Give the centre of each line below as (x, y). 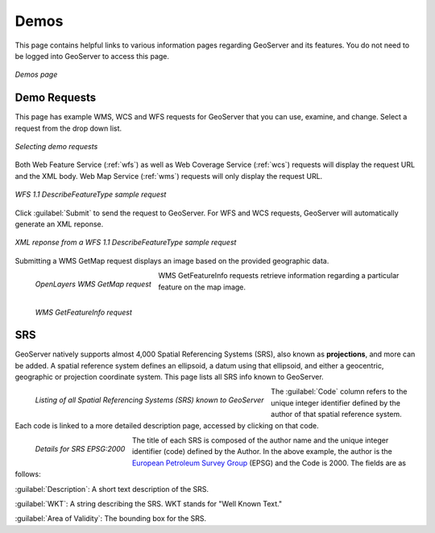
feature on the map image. (202, 287)
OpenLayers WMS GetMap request (93, 284)
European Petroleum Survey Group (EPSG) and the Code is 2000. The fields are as (269, 463)
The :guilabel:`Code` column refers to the (339, 392)
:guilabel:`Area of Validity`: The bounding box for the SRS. (111, 518)
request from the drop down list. (68, 128)
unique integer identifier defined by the (336, 402)
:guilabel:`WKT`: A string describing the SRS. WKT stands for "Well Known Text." (148, 503)
